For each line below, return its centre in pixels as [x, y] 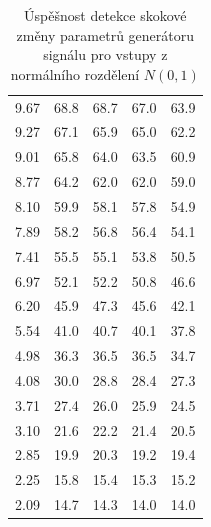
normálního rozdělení [75, 73]
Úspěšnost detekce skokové [105, 15]
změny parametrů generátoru [105, 34]
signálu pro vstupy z [105, 54]
